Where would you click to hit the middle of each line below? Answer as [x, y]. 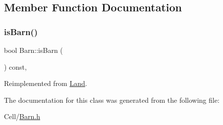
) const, [15, 66]
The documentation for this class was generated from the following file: [112, 100]
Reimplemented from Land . [46, 83]
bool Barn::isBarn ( [33, 50]
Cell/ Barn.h [22, 116]
